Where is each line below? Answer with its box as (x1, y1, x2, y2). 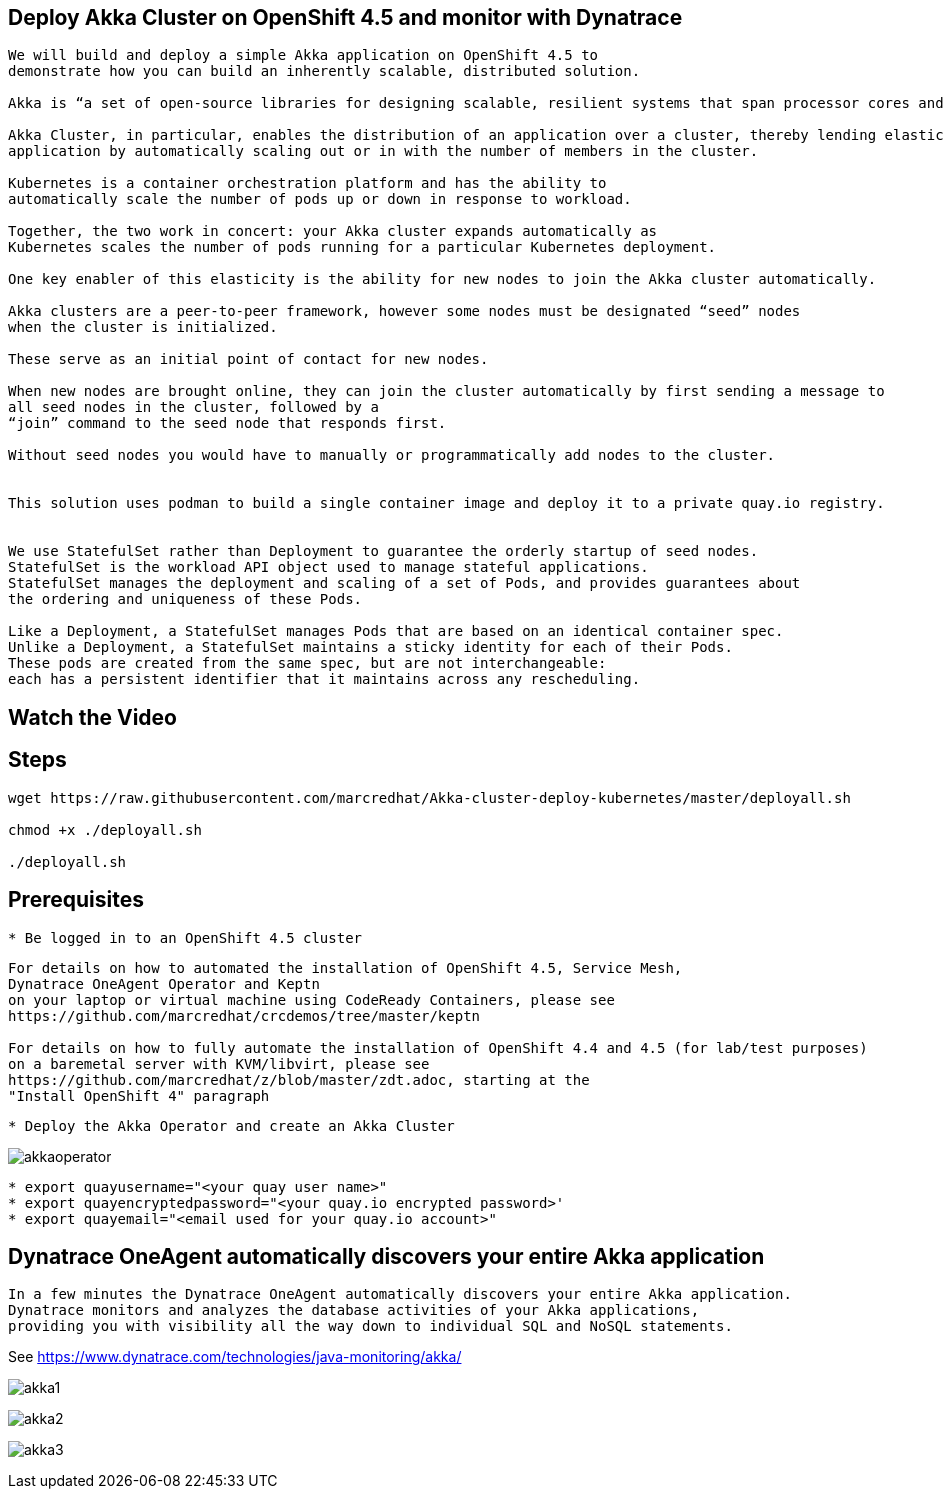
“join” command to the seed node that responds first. (8, 415, 447, 432)
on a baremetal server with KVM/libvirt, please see (8, 1055, 430, 1072)
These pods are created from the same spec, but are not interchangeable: (8, 655, 607, 672)
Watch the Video (8, 704, 177, 730)
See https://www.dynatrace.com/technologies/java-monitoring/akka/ (8, 1348, 462, 1366)
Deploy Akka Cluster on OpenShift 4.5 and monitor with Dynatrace (8, 5, 683, 30)
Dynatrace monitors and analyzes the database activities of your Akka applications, (8, 1302, 700, 1319)
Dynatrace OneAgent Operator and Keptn (8, 975, 320, 992)
